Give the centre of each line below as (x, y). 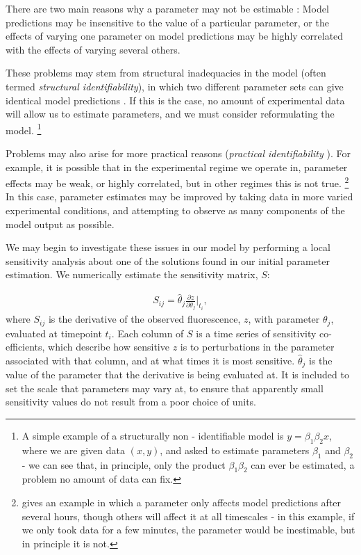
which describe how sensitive (109, 347)
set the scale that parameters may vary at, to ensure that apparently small (165, 388)
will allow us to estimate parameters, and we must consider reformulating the (170, 114)
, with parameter (284, 319)
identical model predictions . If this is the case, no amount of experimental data (175, 100)
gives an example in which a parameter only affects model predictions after (182, 502)
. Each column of (148, 333)
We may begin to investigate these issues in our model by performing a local (168, 247)
